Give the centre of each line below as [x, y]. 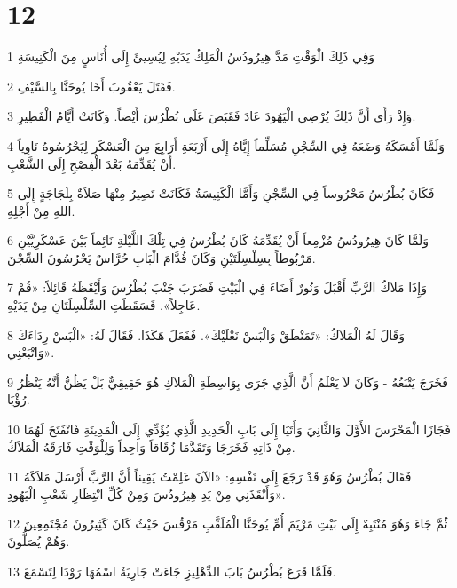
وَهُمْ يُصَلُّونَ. [39, 541]
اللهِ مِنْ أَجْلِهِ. [41, 210]
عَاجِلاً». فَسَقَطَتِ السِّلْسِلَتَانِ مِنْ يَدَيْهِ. [104, 305]
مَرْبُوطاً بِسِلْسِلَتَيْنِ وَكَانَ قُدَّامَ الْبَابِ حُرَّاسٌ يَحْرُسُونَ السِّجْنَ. [162, 257]
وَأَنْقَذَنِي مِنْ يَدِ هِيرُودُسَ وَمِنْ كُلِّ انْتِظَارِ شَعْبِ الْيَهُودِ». [146, 493]
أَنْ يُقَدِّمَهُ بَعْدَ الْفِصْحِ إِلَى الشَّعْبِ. [92, 163]
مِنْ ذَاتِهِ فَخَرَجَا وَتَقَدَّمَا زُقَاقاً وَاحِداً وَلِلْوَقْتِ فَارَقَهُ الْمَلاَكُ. [151, 446]
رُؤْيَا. [19, 399]
